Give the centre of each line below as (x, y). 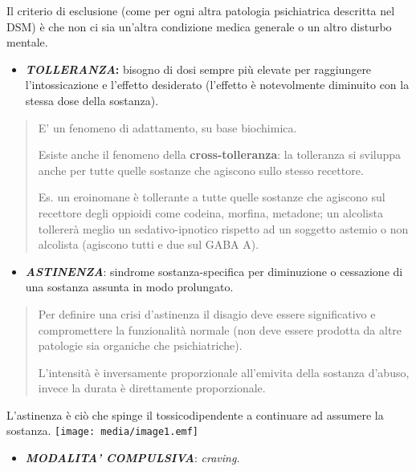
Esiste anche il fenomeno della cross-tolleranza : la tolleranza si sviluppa (220, 154)
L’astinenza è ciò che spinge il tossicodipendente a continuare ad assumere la (195, 414)
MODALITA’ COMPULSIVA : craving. (133, 458)
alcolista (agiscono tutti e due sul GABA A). (149, 244)
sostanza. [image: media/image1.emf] (103, 430)
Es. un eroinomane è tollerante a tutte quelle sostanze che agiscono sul (212, 197)
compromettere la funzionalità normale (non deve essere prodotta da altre (220, 329)
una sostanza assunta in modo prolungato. (129, 287)
